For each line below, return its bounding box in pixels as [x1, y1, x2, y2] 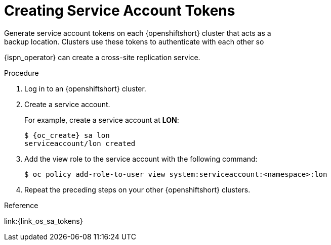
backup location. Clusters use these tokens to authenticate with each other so [4, 37, 264, 46]
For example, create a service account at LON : [24, 115, 179, 124]
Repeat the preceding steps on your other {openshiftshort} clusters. [24, 185, 251, 194]
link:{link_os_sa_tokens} [4, 216, 83, 225]
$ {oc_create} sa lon [24, 131, 110, 139]
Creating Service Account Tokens [4, 2, 235, 19]
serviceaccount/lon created [24, 139, 136, 148]
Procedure [4, 68, 39, 77]
